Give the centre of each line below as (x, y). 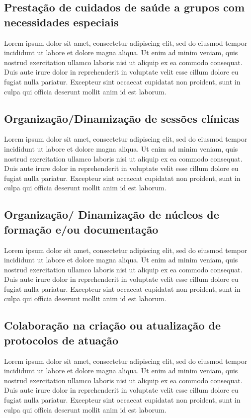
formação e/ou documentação (81, 229)
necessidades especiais (61, 22)
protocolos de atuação (61, 340)
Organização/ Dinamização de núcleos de (112, 214)
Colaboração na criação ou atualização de (113, 325)
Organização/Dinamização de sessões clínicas (122, 118)
